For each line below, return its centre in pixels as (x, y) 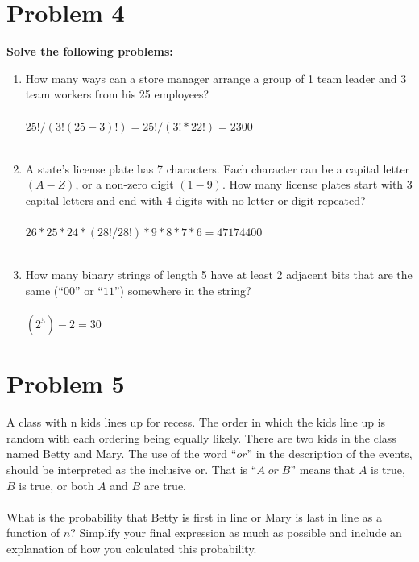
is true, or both (56, 485)
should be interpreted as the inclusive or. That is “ (132, 469)
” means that (323, 469)
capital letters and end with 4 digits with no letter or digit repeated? (195, 200)
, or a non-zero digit (124, 184)
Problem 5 (66, 383)
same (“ (44, 290)
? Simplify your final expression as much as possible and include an (236, 533)
